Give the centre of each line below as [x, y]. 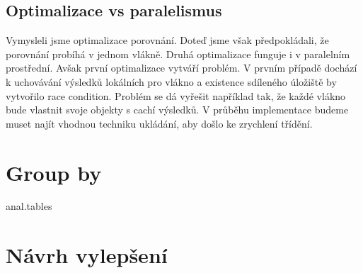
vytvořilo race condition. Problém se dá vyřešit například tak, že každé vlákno [176, 95]
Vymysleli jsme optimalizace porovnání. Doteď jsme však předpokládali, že [167, 40]
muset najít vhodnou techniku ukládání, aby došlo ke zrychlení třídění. [159, 123]
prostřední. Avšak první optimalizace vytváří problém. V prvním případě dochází [181, 68]
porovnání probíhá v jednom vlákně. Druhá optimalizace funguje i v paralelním [178, 54]
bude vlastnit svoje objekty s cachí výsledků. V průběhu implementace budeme [177, 110]
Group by [54, 172]
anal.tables [29, 206]
